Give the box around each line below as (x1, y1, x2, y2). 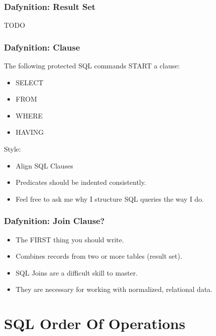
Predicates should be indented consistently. (15, 177, 146, 187)
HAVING (15, 127, 44, 137)
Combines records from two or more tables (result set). (15, 251, 182, 261)
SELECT (15, 77, 44, 87)
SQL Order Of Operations (4, 313, 185, 334)
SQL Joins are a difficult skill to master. (15, 267, 138, 278)
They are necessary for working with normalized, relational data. (15, 284, 213, 294)
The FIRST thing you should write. (15, 234, 124, 244)
